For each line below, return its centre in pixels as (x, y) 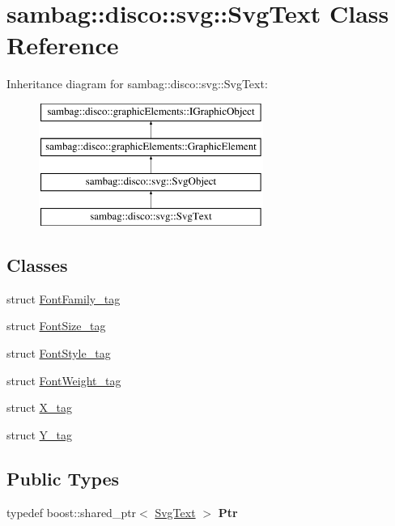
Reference (63, 45)
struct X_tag (40, 407)
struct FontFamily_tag (64, 298)
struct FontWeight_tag (64, 380)
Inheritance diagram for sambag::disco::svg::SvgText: (137, 84)
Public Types (63, 478)
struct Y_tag (40, 434)
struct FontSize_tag (56, 326)
